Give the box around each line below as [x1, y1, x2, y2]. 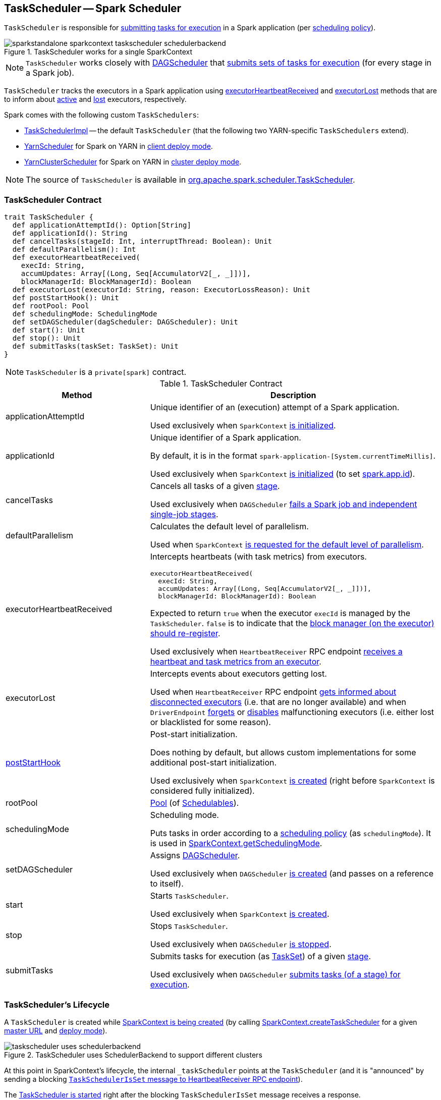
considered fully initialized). [150, 786, 255, 796]
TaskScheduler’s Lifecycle [4, 999, 110, 1010]
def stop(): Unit [12, 334, 81, 343]
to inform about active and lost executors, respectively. [4, 95, 187, 104]
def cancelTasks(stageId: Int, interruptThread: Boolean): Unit [12, 237, 272, 246]
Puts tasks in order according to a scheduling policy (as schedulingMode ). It [150, 828, 431, 839]
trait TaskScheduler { [4, 213, 94, 222]
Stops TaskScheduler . [150, 921, 228, 931]
